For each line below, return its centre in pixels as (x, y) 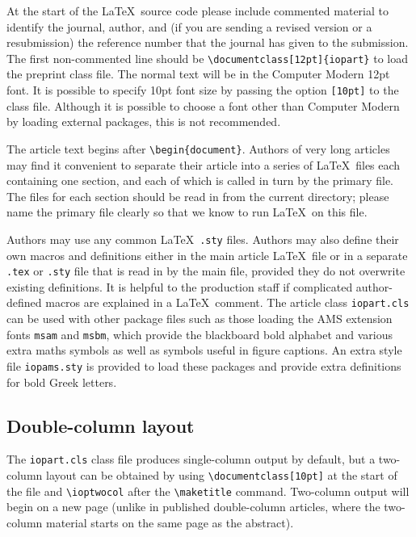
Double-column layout (101, 425)
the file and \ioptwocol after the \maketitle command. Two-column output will (208, 491)
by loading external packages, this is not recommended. (144, 122)
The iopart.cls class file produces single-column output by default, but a (191, 459)
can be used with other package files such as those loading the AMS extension (200, 319)
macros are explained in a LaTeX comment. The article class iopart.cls (227, 302)
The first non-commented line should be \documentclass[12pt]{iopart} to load (207, 58)
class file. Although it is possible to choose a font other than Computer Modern (203, 105)
